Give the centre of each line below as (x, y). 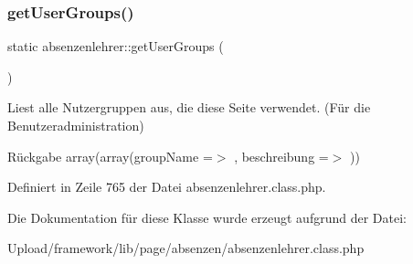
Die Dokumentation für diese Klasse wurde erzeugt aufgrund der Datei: (207, 217)
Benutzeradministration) (76, 125)
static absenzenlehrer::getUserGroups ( (116, 46)
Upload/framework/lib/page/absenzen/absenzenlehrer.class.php (186, 248)
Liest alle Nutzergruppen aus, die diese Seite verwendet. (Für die (189, 107)
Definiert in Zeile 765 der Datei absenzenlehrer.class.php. (167, 187)
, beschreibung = (281, 156)
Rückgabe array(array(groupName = (110, 156)
